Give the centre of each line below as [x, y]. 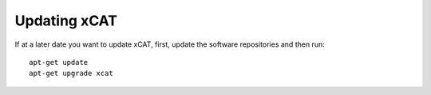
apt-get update [59, 62]
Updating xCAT [66, 21]
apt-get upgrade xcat [71, 74]
